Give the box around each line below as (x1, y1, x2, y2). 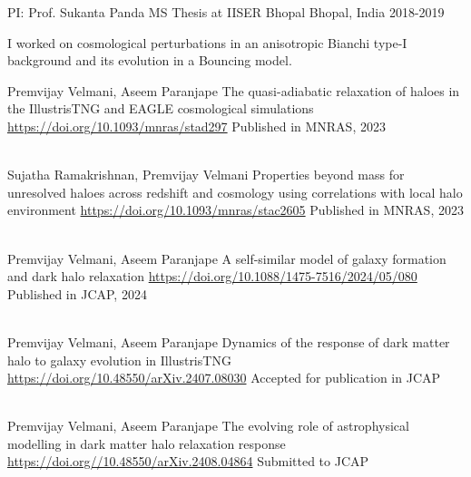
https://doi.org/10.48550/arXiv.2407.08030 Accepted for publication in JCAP (7, 368, 441, 387)
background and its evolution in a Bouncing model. (7, 51, 292, 70)
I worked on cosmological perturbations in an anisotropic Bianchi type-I (7, 33, 407, 52)
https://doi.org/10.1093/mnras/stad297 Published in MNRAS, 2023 (7, 116, 386, 135)
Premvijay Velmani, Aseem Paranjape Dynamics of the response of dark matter (7, 332, 450, 351)
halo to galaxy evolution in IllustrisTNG (7, 350, 231, 369)
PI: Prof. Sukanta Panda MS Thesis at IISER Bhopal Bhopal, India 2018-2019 (7, 3, 445, 21)
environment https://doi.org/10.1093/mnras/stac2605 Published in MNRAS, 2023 (7, 200, 464, 219)
